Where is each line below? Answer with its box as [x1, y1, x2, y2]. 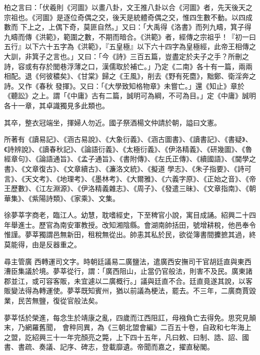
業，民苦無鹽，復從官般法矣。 [4, 295, 102, 306]
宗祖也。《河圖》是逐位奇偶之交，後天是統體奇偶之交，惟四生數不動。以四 [4, 12, 245, 22]
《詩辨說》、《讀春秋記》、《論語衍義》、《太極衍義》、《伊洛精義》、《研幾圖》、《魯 [4, 143, 252, 154]
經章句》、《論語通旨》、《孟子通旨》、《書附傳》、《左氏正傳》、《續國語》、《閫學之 [4, 153, 256, 164]
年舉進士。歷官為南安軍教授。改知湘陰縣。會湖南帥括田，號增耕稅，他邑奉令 [4, 219, 256, 230]
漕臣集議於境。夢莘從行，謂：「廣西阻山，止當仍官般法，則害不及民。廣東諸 [4, 266, 252, 276]
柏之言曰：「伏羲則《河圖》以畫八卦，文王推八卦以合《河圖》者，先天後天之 [4, 2, 252, 12]
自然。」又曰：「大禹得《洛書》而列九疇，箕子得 [97, 22, 251, 32]
